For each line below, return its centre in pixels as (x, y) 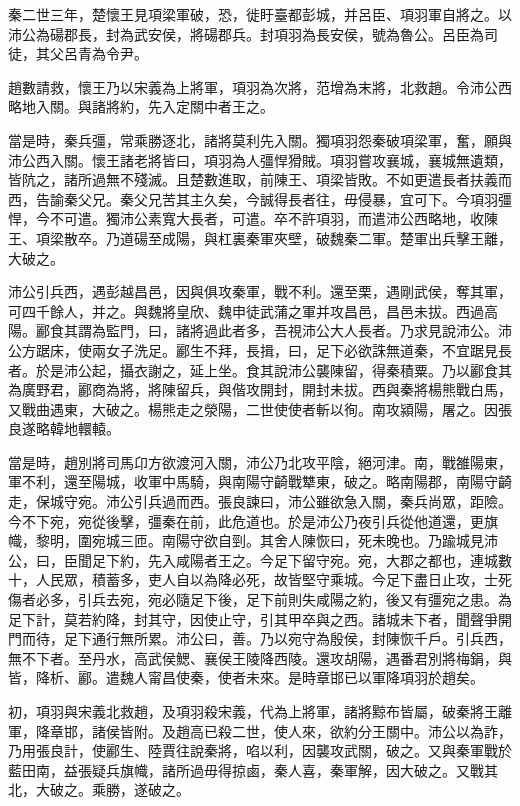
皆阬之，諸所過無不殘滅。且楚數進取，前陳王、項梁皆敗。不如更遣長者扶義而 (260, 179)
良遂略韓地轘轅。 (64, 428)
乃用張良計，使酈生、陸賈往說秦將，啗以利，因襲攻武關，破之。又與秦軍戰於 (260, 750)
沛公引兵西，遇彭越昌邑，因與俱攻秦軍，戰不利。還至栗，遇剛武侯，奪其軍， (260, 291)
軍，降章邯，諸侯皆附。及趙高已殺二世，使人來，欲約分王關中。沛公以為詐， (260, 730)
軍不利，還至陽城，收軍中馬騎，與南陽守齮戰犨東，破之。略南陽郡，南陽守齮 (260, 481)
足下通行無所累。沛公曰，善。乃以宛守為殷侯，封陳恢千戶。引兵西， (287, 638)
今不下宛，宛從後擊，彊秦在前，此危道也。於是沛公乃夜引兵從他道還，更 (246, 520)
